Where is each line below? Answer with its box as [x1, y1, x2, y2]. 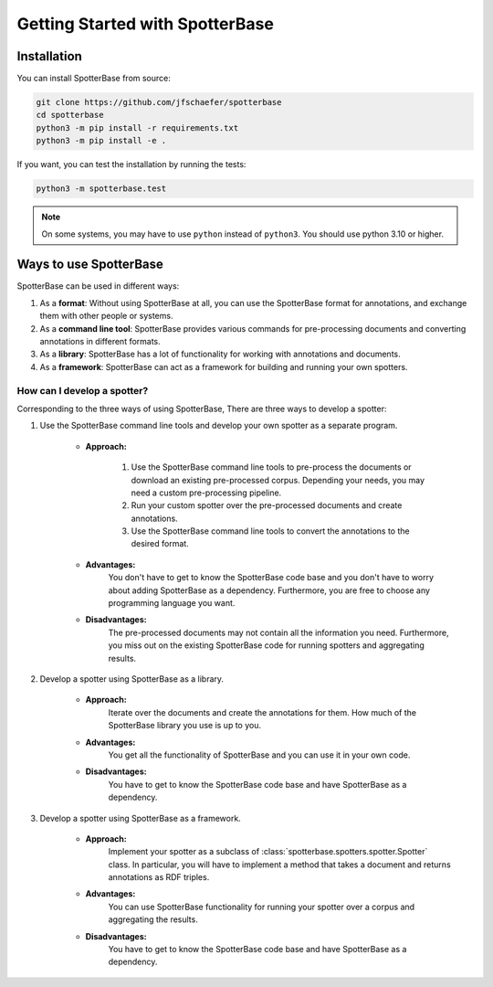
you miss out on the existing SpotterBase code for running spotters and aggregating [108, 640, 425, 651]
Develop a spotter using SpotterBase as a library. [39, 673, 224, 685]
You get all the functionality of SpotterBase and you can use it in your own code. [108, 749, 411, 760]
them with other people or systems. [39, 311, 173, 322]
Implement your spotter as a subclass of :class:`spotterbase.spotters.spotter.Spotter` [108, 846, 428, 857]
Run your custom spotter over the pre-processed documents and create [131, 500, 403, 511]
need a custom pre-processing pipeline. [131, 487, 282, 498]
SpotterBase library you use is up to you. [108, 720, 262, 731]
